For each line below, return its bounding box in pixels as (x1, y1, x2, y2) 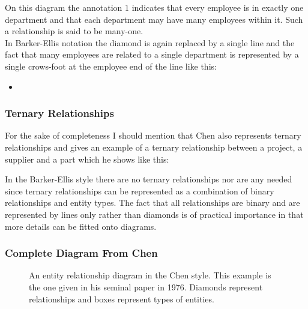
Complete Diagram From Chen (5, 245, 158, 260)
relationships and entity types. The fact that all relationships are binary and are (5, 196, 300, 209)
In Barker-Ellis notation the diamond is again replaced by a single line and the (5, 36, 295, 49)
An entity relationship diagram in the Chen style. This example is (29, 269, 271, 281)
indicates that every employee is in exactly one (131, 1, 304, 13)
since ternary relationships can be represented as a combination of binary (5, 184, 274, 197)
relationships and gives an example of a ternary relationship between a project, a (5, 140, 303, 153)
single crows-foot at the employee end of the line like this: (5, 59, 217, 72)
